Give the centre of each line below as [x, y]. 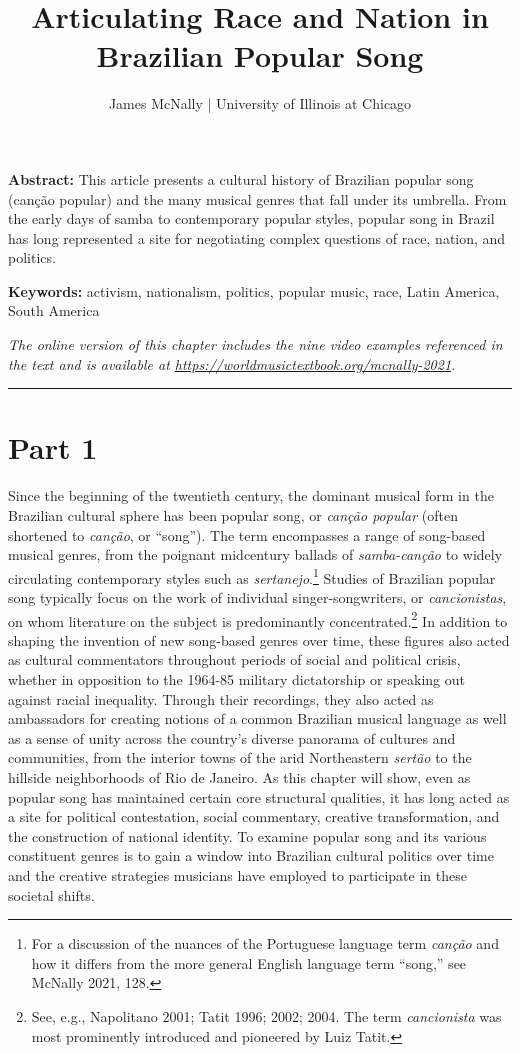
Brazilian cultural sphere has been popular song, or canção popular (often [233, 514]
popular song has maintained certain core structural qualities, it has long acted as [259, 796]
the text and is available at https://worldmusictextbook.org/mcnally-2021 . [232, 363]
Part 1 [53, 447]
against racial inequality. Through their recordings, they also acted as [221, 698]
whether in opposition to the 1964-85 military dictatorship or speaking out [236, 679]
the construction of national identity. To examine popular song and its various [247, 835]
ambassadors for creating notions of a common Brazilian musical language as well [257, 718]
